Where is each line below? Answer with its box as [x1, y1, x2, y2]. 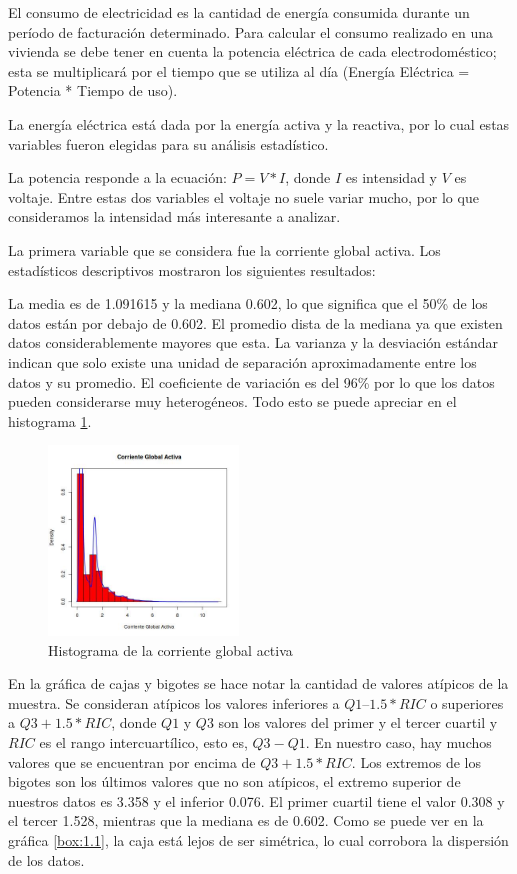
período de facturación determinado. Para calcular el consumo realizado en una [8, 21, 494, 42]
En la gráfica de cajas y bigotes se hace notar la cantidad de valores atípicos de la [8, 673, 509, 694]
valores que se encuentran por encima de [8, 751, 256, 772]
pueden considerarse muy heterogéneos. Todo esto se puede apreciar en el [8, 391, 457, 412]
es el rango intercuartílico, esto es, [39, 732, 248, 753]
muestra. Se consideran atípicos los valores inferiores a [8, 692, 340, 713]
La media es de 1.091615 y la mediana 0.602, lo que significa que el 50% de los [8, 293, 488, 314]
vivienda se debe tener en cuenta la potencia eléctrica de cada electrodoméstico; [8, 41, 497, 62]
